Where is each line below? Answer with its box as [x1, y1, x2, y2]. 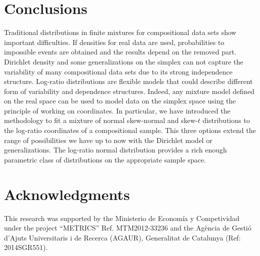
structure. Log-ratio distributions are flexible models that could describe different [4, 76, 253, 86]
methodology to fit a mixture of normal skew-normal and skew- [4, 115, 198, 125]
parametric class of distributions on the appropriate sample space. [4, 154, 206, 164]
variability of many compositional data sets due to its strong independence [4, 66, 233, 76]
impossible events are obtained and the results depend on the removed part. [4, 46, 236, 57]
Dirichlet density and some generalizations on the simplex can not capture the [4, 56, 243, 66]
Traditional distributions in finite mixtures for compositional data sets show [4, 27, 236, 37]
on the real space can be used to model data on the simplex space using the [4, 95, 236, 106]
